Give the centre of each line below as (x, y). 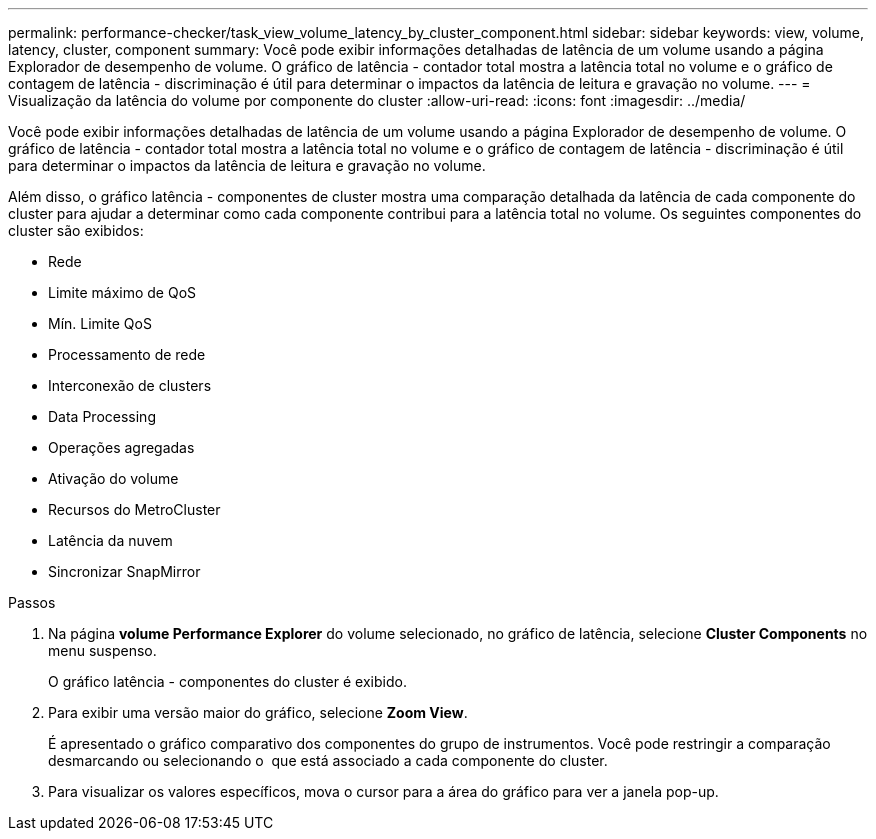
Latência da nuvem (110, 540)
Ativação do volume (113, 478)
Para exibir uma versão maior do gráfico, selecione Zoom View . (258, 712)
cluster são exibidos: (76, 230)
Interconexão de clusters (130, 385)
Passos (32, 602)
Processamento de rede (127, 354)
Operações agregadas (121, 447)
